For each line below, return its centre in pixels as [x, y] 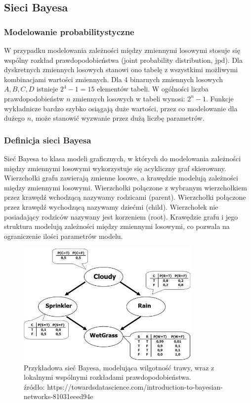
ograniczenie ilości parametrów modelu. [63, 236]
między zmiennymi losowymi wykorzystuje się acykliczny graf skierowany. [115, 168]
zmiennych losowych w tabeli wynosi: [129, 98]
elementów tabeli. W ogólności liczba [153, 89]
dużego [14, 118]
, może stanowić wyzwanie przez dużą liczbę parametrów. [118, 118]
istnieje [47, 89]
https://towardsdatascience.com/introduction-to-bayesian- [135, 386]
